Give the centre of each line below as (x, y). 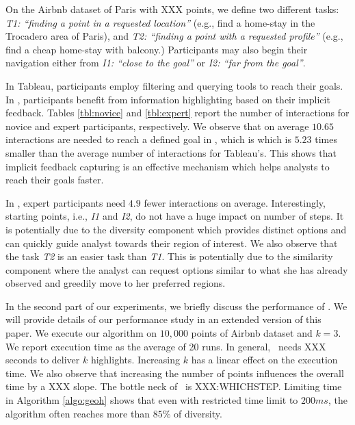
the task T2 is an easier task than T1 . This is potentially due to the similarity (169, 256)
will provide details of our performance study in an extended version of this (163, 319)
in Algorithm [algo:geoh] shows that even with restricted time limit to (152, 400)
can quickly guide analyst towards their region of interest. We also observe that (172, 243)
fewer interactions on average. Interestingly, (235, 202)
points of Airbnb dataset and (252, 333)
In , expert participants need (66, 202)
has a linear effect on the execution (264, 360)
